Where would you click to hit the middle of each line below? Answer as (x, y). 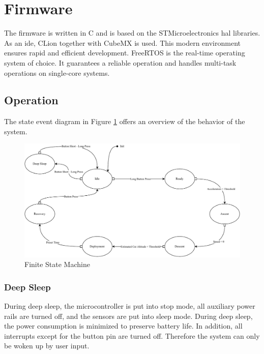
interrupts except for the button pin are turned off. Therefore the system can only (132, 335)
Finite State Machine (57, 264)
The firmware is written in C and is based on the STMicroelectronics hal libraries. (132, 33)
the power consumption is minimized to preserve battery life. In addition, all (123, 326)
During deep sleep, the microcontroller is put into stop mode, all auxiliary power (130, 306)
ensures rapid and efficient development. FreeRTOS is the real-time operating (125, 53)
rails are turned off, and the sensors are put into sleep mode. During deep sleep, (128, 316)
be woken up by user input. (47, 346)
